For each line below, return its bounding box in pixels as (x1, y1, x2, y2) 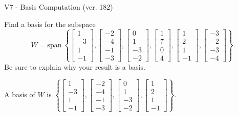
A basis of (4, 89, 35, 100)
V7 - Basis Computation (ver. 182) (4, 2, 113, 12)
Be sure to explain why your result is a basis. (4, 61, 146, 72)
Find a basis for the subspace (4, 18, 96, 29)
